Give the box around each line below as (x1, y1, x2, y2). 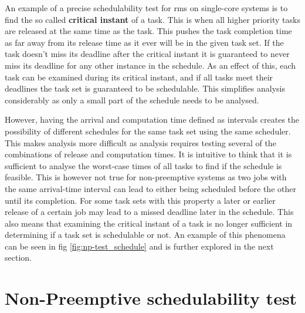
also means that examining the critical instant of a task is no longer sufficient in (5, 217, 293, 229)
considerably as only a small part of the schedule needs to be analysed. (5, 93, 259, 106)
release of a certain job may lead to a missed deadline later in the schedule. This (5, 206, 294, 218)
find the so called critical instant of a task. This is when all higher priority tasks (5, 13, 300, 25)
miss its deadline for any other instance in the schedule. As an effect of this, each (5, 59, 296, 71)
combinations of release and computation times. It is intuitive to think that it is (5, 148, 292, 160)
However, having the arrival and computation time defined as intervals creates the (5, 113, 300, 126)
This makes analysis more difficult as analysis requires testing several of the (5, 136, 276, 149)
